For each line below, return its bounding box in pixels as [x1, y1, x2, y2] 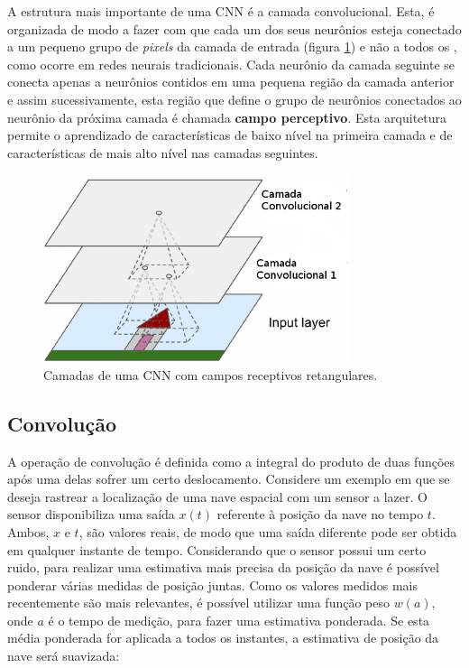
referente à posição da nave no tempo [216, 505, 424, 524]
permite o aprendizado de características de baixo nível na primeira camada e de [7, 125, 453, 144]
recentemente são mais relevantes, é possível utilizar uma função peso [7, 593, 391, 612]
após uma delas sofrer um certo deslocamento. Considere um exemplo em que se [7, 469, 450, 488]
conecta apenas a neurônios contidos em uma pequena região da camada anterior [7, 72, 455, 91]
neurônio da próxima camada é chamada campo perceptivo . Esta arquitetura [7, 107, 447, 126]
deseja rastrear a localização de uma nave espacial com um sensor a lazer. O [7, 487, 428, 506]
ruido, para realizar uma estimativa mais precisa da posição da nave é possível [7, 558, 439, 577]
